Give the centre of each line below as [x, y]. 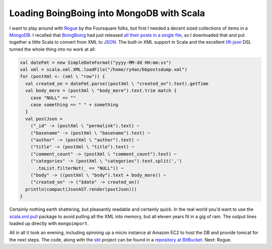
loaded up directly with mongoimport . [49, 223]
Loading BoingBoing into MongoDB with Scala [107, 13]
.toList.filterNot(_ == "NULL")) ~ [80, 168]
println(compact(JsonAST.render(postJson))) [81, 189]
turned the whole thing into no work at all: [52, 49]
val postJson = [44, 119]
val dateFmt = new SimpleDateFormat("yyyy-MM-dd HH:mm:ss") [96, 62]
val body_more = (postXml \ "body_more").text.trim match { [101, 91]
